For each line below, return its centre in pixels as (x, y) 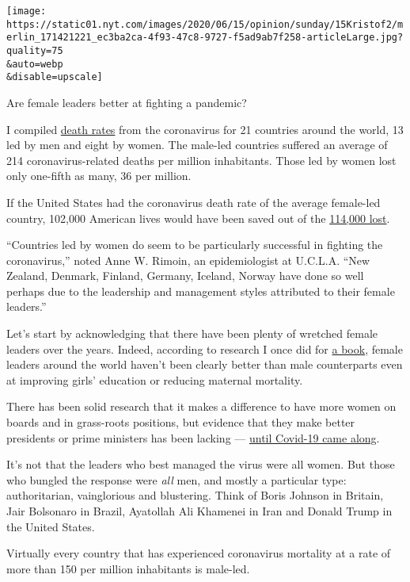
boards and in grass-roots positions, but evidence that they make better (181, 422)
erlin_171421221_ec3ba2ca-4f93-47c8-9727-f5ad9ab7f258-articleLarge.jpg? (205, 38)
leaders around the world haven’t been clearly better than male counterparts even (205, 364)
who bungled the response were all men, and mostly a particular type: (177, 479)
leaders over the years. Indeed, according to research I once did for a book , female (205, 348)
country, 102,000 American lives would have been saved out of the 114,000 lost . (198, 218)
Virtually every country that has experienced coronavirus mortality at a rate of (199, 553)
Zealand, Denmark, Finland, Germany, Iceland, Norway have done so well (185, 276)
